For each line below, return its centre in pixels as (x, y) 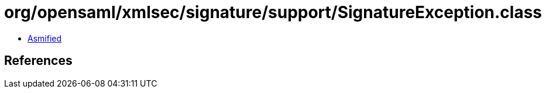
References (38, 61)
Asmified (45, 38)
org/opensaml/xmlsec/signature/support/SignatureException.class (273, 12)
